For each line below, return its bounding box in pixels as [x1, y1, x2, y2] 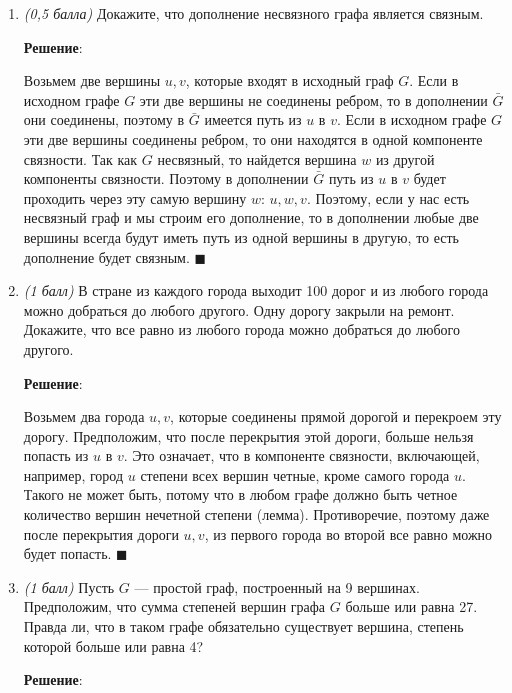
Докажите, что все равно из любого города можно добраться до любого [23, 319, 460, 340]
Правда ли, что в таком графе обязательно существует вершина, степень [23, 616, 464, 637]
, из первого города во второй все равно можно [204, 523, 493, 544]
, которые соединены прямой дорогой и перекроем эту [170, 406, 502, 427]
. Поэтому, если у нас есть [306, 187, 470, 208]
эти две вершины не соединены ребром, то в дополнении [139, 89, 488, 110]
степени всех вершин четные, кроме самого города [140, 464, 450, 485]
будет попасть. [23, 543, 112, 564]
